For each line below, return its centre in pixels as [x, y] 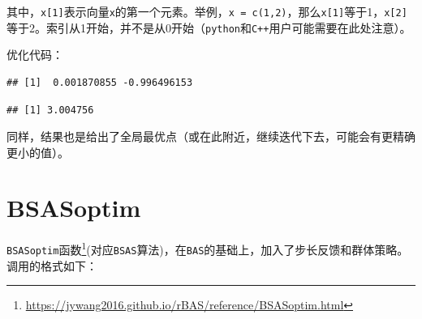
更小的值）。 [38, 152]
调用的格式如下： [52, 265]
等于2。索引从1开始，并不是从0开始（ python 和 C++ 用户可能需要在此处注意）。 [209, 27]
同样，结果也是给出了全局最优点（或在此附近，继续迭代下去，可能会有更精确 [211, 136]
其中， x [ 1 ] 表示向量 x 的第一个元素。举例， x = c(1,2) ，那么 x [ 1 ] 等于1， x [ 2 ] [207, 11]
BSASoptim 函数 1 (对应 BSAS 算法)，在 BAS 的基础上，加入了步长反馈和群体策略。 [208, 249]
